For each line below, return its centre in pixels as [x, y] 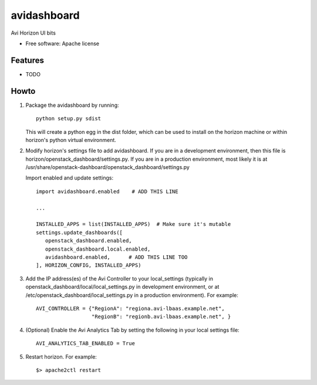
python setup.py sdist [69, 119]
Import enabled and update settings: [70, 178]
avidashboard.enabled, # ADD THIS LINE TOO [116, 257]
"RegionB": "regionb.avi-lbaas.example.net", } [161, 317]
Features [27, 60]
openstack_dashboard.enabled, [88, 241]
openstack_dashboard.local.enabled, [98, 249]
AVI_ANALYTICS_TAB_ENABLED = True [85, 344]
